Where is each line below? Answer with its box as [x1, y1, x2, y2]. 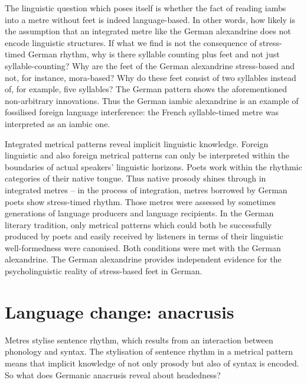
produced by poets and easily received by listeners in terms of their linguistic [5, 230, 283, 242]
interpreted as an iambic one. [5, 117, 110, 129]
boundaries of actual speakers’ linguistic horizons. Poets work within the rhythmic [5, 160, 302, 173]
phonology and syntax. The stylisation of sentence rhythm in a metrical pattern [5, 345, 293, 358]
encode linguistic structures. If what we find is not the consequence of [5, 36, 257, 48]
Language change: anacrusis [5, 299, 234, 323]
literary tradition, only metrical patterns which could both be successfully [5, 218, 272, 231]
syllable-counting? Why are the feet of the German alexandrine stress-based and [5, 59, 295, 72]
